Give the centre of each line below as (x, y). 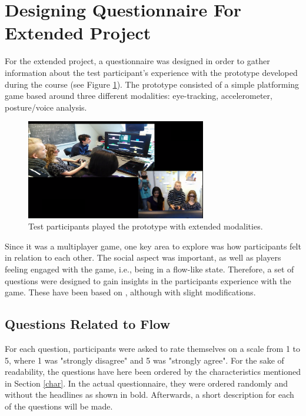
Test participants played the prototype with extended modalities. (146, 226)
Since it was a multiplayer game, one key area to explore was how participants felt (153, 246)
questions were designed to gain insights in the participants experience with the (148, 280)
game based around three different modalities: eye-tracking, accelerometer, (139, 96)
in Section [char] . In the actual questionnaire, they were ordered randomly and (147, 383)
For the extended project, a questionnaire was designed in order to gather (137, 61)
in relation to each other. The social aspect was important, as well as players (143, 257)
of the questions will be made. (59, 406)
